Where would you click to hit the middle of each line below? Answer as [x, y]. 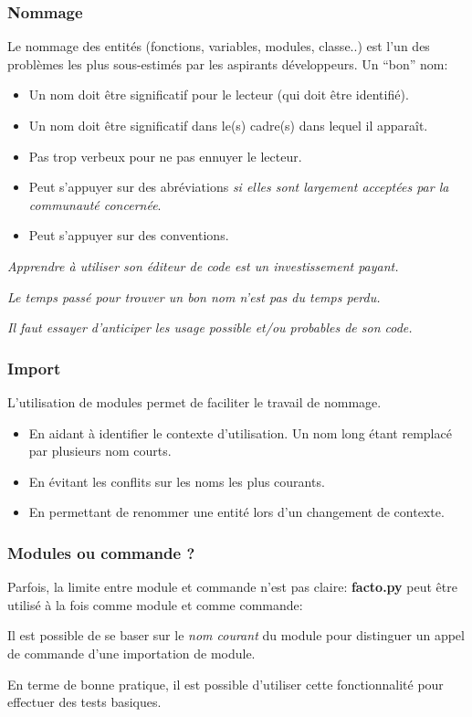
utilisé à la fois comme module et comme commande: [155, 604]
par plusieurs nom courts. [100, 451]
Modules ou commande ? [101, 552]
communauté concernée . [95, 204]
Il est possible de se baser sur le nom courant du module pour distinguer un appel [236, 635]
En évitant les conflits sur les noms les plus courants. [177, 481]
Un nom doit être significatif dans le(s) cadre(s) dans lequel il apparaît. [228, 125]
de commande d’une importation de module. [131, 653]
